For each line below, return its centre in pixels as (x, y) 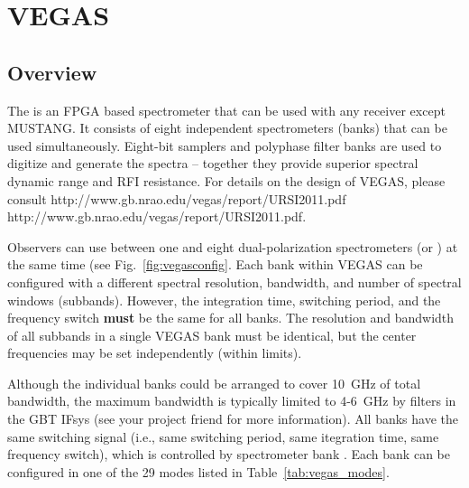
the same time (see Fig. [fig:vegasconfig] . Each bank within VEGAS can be (215, 264)
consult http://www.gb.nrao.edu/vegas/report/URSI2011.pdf (177, 198)
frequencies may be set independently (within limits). (155, 353)
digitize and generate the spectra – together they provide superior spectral (213, 163)
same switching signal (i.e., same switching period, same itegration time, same (223, 436)
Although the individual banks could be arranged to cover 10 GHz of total (214, 383)
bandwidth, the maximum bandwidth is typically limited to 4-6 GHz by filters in (232, 401)
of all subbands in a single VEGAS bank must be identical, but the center (212, 335)
